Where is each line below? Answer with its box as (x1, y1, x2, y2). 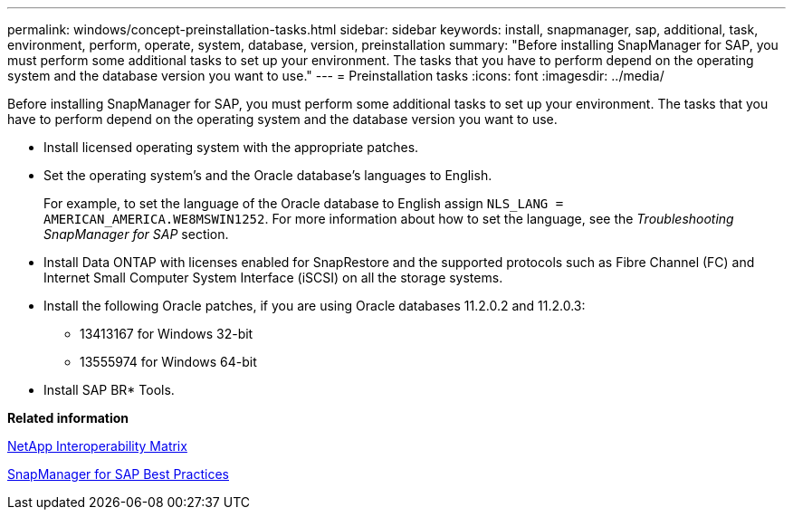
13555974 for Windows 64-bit (80, 354, 257, 369)
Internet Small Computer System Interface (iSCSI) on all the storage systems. (43, 270, 503, 285)
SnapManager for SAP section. (43, 226, 229, 242)
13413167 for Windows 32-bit (80, 326, 253, 341)
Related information (7, 410, 129, 426)
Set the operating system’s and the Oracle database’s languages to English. (43, 168, 492, 183)
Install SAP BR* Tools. (43, 382, 175, 397)
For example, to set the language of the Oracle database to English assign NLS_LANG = (43, 196, 564, 211)
